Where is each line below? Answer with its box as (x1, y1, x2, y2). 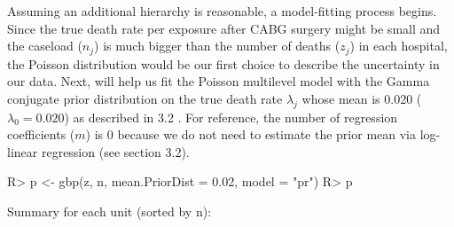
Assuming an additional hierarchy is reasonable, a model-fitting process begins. (7, 2, 437, 20)
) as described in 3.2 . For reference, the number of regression (64, 107, 398, 126)
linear (7, 142, 38, 160)
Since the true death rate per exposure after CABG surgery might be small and (7, 19, 441, 37)
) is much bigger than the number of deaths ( (94, 36, 340, 55)
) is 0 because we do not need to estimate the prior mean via (85, 125, 416, 144)
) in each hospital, (349, 36, 448, 55)
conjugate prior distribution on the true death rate (7, 89, 283, 107)
